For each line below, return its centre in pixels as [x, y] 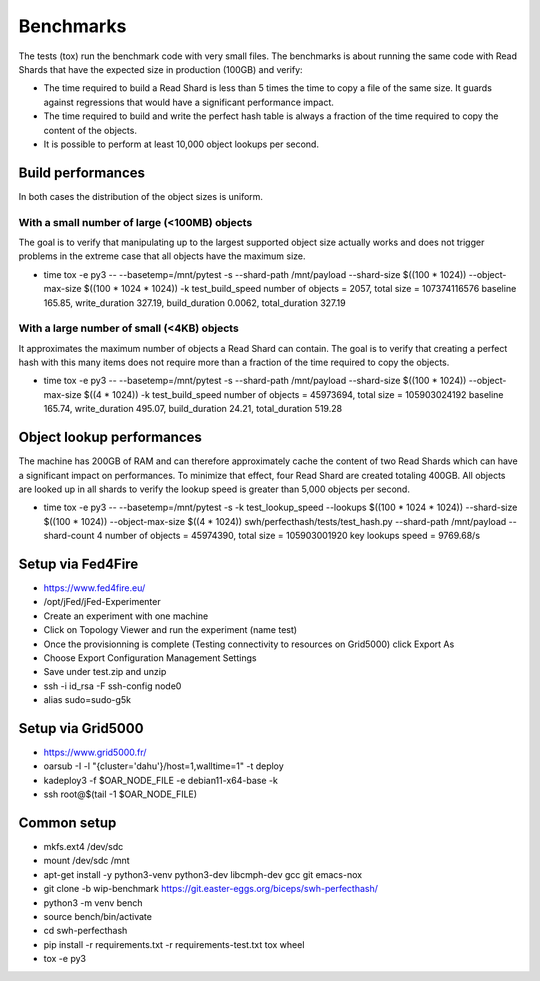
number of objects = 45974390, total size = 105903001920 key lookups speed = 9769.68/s [292, 536]
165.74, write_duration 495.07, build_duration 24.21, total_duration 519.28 [193, 409]
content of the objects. [90, 130]
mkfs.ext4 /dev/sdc [83, 847]
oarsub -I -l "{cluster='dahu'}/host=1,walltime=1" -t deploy [163, 766]
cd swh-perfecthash [85, 931]
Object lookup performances [110, 437]
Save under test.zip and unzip [105, 672]
